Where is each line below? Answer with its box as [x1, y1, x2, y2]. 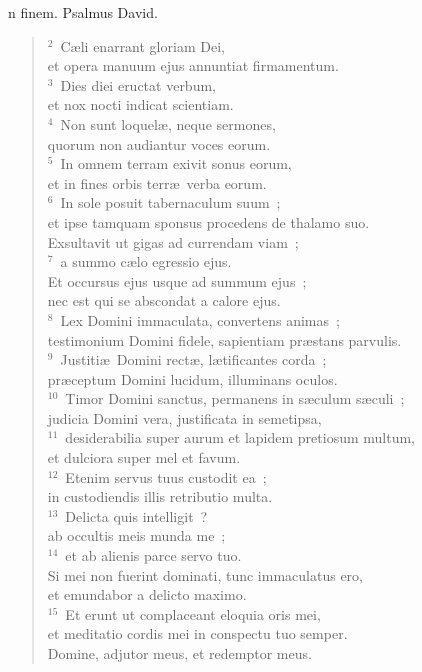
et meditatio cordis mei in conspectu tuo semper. [47, 623, 348, 644]
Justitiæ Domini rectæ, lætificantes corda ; [60, 349, 327, 370]
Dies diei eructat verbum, [60, 74, 216, 95]
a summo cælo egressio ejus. [60, 251, 232, 272]
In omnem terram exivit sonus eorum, [60, 153, 292, 174]
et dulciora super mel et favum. [47, 447, 241, 468]
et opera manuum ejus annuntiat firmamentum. [47, 55, 339, 76]
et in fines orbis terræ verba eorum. [47, 172, 267, 193]
